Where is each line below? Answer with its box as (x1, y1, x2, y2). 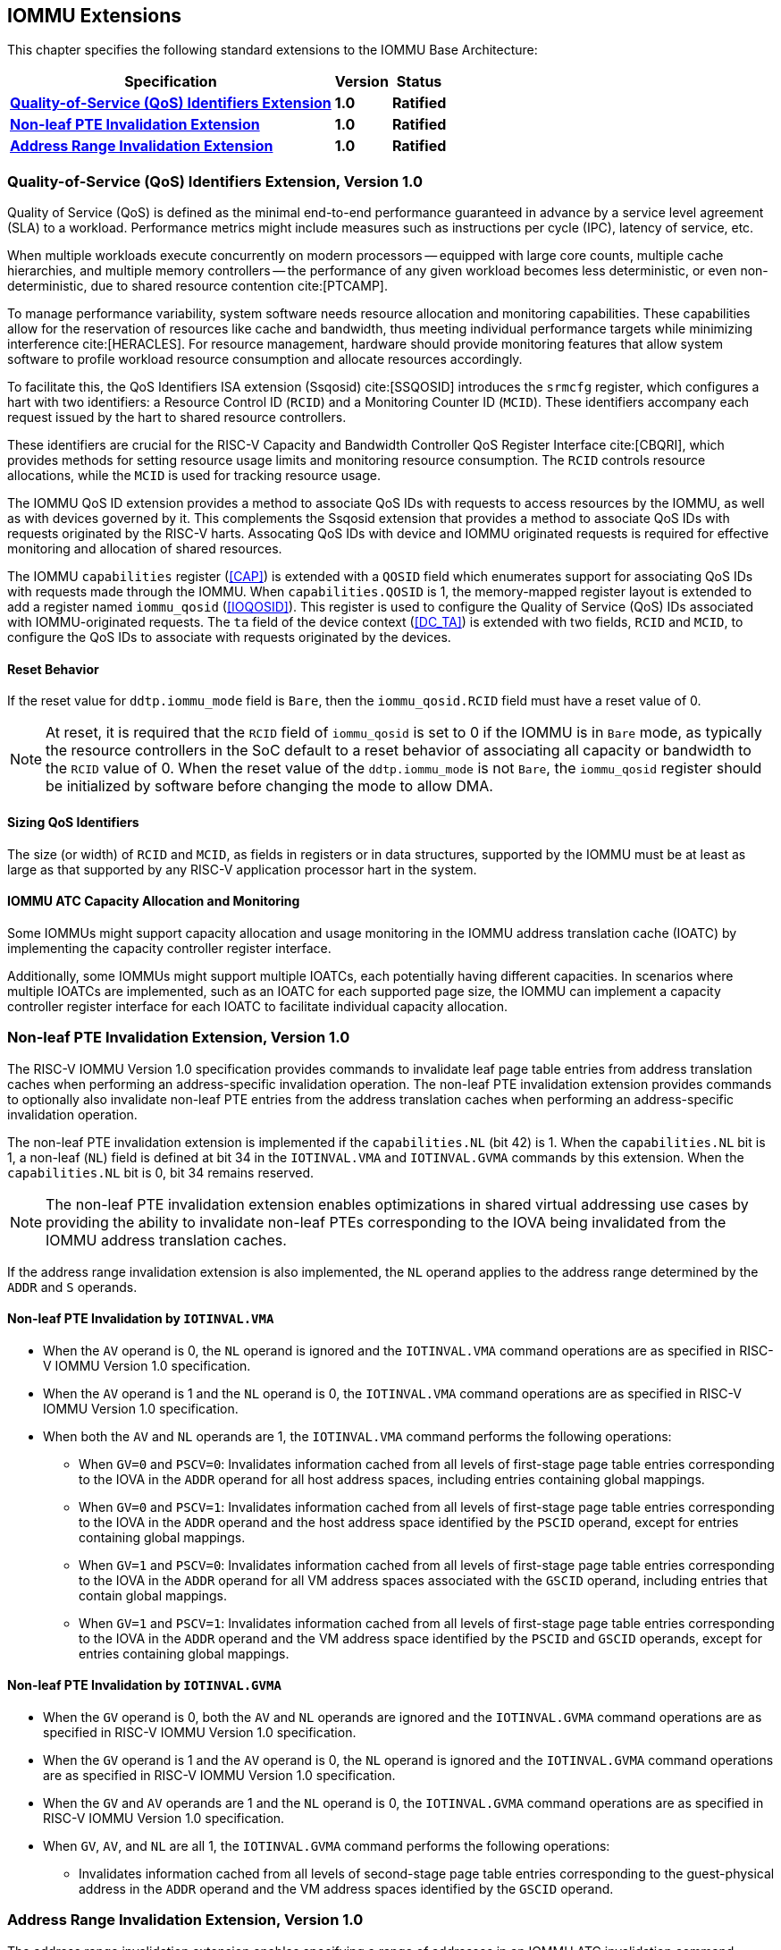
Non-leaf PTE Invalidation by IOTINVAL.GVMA (7, 1677, 281, 1693)
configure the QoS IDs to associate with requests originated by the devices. (7, 629, 451, 646)
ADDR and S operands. (7, 1279, 138, 1295)
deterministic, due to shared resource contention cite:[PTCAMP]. (7, 278, 388, 294)
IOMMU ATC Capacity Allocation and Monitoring (7, 893, 300, 909)
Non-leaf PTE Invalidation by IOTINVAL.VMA (7, 1311, 274, 1327)
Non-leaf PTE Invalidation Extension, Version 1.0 (7, 1028, 350, 1047)
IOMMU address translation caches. (46, 1230, 287, 1249)
